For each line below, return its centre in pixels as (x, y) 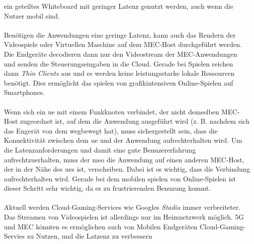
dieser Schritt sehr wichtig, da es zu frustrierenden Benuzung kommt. (107, 188)
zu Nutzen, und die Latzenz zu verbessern (90, 236)
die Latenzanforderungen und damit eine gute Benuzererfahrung (100, 149)
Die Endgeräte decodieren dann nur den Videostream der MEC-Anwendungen (121, 54)
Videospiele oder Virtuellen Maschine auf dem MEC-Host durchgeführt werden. (123, 44)
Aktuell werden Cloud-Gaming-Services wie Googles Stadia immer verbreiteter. (122, 207)
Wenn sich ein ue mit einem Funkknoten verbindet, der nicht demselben (112, 111)
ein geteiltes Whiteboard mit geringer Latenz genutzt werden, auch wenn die (119, 6)
